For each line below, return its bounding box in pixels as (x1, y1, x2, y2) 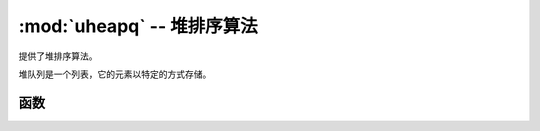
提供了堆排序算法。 (18, 50, 98, 62)
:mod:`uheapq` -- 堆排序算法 (18, 15, 259, 37)
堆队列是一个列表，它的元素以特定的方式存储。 (18, 68, 212, 80)
